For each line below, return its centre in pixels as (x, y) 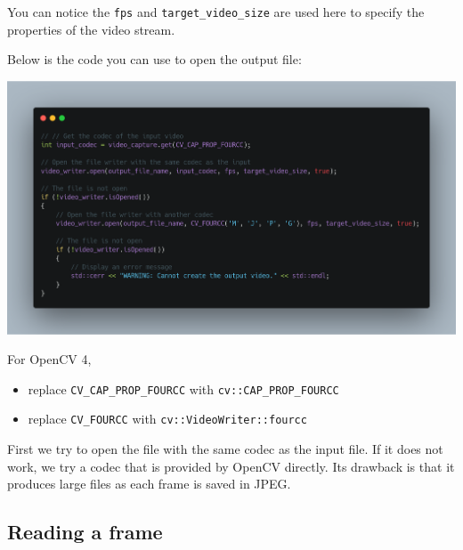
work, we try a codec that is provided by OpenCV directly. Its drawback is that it (231, 466)
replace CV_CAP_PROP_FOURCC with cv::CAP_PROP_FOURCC (183, 388)
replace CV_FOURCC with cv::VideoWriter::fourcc (167, 419)
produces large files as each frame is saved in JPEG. (149, 484)
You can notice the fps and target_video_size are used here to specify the (216, 12)
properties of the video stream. (91, 29)
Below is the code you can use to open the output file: (154, 59)
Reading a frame (85, 532)
